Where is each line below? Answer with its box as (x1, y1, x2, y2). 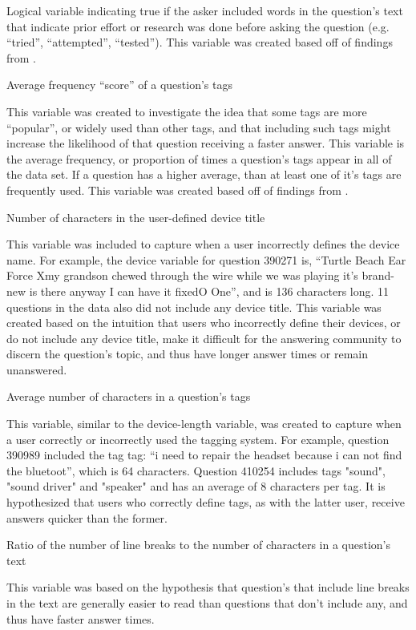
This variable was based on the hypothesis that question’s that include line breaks (6, 579, 410, 596)
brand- (361, 267, 394, 284)
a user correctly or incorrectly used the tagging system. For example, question (6, 430, 390, 447)
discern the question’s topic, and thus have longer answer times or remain (6, 345, 368, 362)
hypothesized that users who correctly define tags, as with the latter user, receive (6, 494, 405, 511)
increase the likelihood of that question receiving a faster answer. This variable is (6, 135, 405, 151)
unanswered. (6, 361, 67, 378)
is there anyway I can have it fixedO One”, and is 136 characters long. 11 (29, 282, 390, 299)
